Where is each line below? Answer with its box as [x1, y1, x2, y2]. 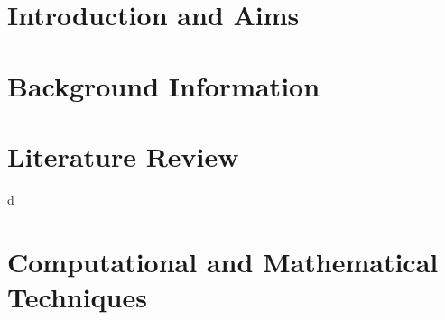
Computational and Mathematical [7, 242, 439, 279]
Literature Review [7, 137, 239, 174]
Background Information [7, 67, 320, 104]
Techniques [7, 278, 147, 315]
